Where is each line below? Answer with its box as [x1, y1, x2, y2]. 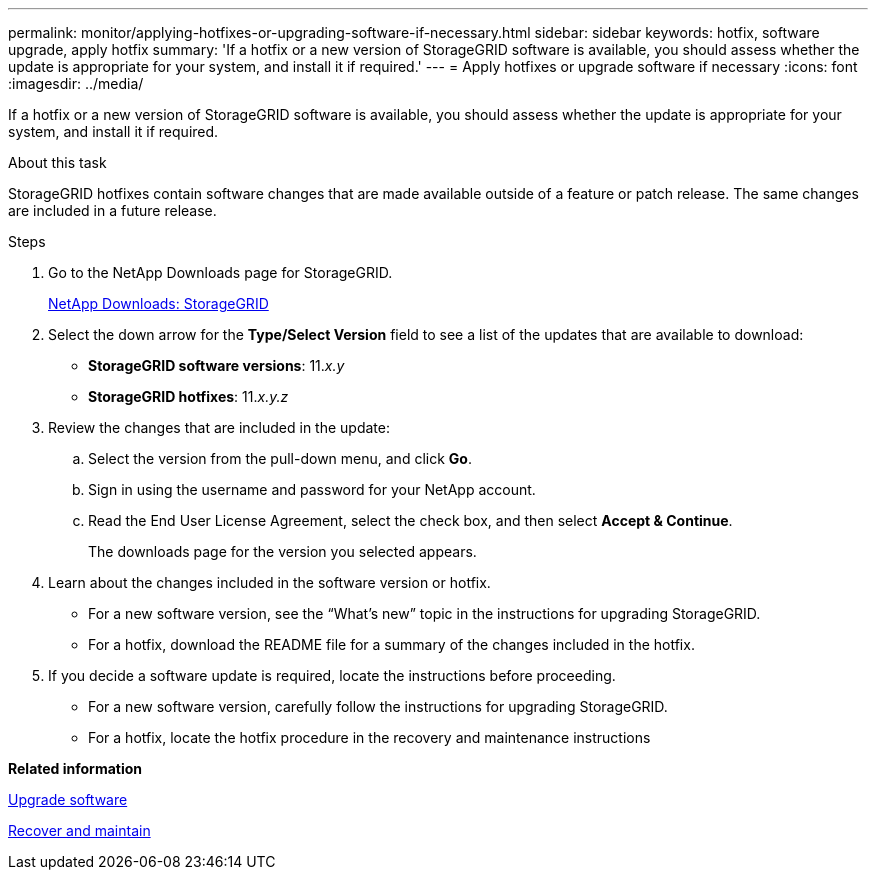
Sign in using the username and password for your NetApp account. [88, 481, 536, 498]
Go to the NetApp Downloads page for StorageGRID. [48, 264, 393, 281]
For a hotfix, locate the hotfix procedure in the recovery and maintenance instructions [88, 729, 651, 746]
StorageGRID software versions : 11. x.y [88, 357, 345, 374]
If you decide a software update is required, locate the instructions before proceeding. [48, 667, 616, 684]
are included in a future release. [8, 202, 217, 219]
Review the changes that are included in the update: [48, 419, 390, 436]
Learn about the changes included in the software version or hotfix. [48, 574, 491, 591]
